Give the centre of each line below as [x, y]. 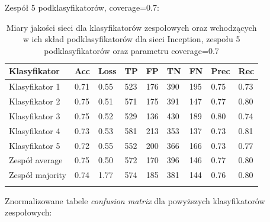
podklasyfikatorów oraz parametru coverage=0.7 [131, 50]
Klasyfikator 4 [35, 130]
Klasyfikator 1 [35, 86]
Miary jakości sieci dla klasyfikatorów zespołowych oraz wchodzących [131, 27]
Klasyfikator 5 [35, 145]
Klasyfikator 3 [35, 115]
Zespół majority [38, 175]
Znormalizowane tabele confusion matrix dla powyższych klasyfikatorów [135, 200]
